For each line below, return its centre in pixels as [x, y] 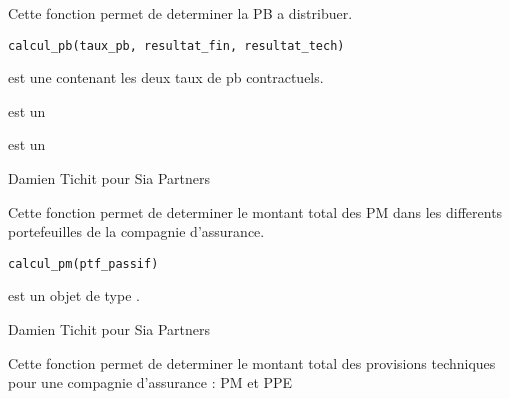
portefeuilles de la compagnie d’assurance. [136, 231]
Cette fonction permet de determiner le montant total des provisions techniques [252, 362]
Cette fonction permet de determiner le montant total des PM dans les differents [255, 211]
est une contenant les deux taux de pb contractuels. [166, 77]
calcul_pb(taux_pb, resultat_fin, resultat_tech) [176, 45]
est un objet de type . [74, 295]
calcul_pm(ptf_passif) [83, 263]
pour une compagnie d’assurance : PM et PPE [150, 382]
